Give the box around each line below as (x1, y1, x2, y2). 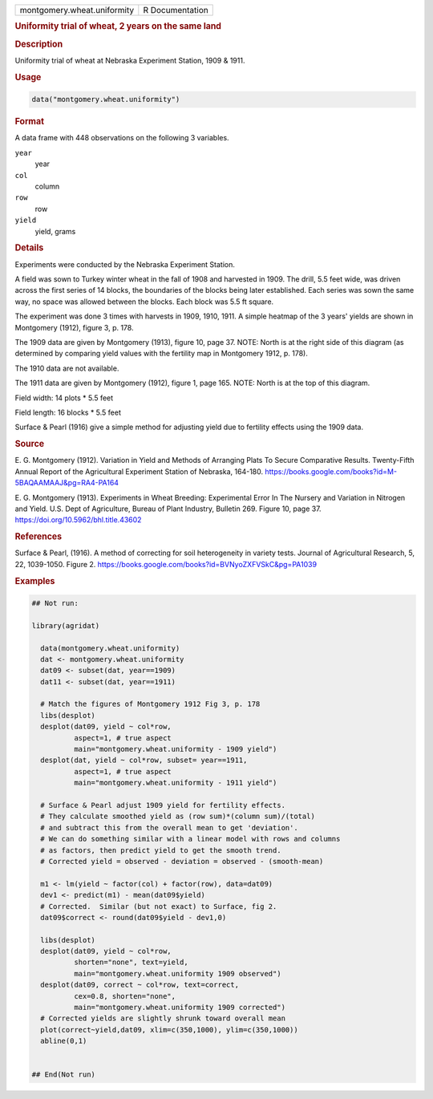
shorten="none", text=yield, (73, 958, 188, 967)
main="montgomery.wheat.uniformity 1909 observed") (73, 969, 281, 978)
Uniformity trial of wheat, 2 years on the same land (14, 21, 222, 32)
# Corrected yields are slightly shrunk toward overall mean (40, 1014, 286, 1023)
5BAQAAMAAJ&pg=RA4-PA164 (14, 478, 119, 488)
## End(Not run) (31, 1070, 96, 1079)
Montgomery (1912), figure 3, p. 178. (14, 322, 134, 332)
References (14, 531, 63, 542)
